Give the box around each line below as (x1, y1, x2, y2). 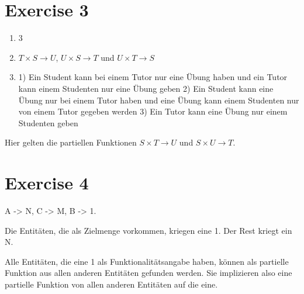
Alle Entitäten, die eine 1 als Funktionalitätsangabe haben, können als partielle (5, 255, 289, 267)
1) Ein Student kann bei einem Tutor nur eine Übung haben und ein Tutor (18, 71, 288, 83)
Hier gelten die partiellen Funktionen (5, 136, 137, 148)
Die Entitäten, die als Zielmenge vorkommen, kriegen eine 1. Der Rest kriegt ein (5, 224, 292, 236)
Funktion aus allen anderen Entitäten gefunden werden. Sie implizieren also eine (5, 267, 292, 279)
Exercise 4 (5, 171, 89, 195)
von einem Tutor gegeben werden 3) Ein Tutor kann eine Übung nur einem (18, 105, 288, 117)
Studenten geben (18, 116, 78, 129)
